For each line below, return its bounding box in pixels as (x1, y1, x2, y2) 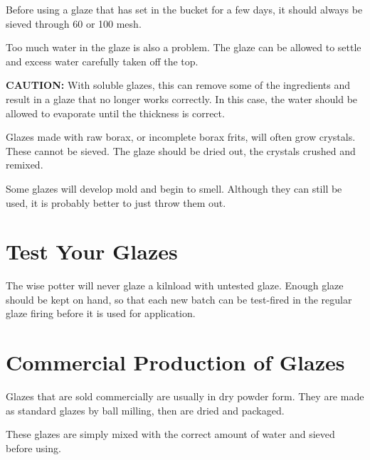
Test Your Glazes (6, 237, 178, 266)
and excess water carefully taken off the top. (6, 53, 199, 68)
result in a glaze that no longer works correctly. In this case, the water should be (6, 91, 358, 106)
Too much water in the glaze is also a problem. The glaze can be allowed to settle (6, 40, 361, 55)
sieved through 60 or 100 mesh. (6, 16, 142, 31)
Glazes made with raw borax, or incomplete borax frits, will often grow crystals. (6, 129, 356, 144)
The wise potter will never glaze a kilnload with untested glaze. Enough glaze (6, 278, 344, 293)
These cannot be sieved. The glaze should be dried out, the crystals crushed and (6, 143, 356, 158)
